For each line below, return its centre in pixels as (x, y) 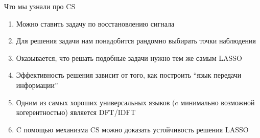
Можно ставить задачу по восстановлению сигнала (95, 23)
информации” (37, 85)
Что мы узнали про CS (40, 6)
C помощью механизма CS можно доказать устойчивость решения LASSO (132, 129)
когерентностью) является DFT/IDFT (76, 112)
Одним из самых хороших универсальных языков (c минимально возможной (135, 102)
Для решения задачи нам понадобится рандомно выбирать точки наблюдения (136, 41)
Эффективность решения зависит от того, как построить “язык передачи (129, 75)
